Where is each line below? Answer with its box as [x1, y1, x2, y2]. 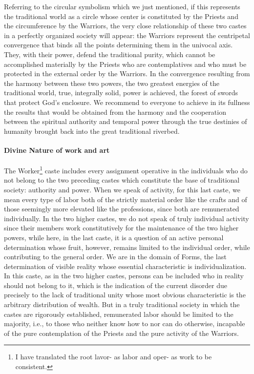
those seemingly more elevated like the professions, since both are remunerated [4, 204, 239, 214]
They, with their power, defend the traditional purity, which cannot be [4, 49, 215, 59]
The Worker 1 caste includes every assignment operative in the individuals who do [4, 164, 248, 175]
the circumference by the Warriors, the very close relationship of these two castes [4, 21, 247, 31]
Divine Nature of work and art [4, 145, 110, 155]
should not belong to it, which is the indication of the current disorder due [4, 280, 227, 290]
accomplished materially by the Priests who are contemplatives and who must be [4, 59, 247, 69]
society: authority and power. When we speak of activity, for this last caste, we [4, 184, 240, 194]
